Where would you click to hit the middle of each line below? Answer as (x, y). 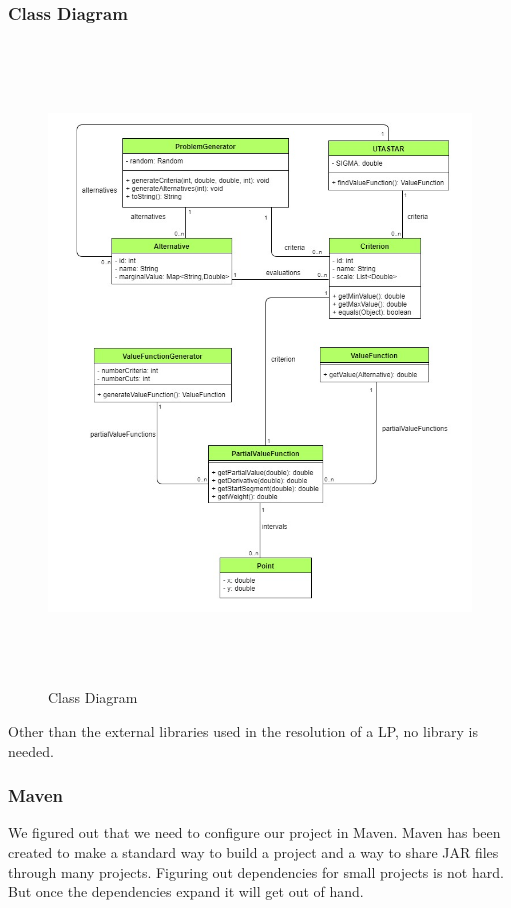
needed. (31, 750)
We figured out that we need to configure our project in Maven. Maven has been (254, 832)
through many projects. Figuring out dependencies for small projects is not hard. (256, 871)
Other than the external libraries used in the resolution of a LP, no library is (243, 730)
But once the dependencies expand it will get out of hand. (186, 891)
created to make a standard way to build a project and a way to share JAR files (253, 851)
